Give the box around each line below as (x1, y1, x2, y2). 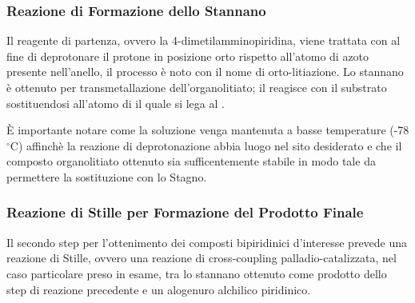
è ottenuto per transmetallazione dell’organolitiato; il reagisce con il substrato (6, 79, 387, 95)
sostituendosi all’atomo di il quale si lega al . (6, 94, 225, 111)
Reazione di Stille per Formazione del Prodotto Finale (6, 202, 364, 222)
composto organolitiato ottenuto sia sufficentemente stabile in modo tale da (6, 153, 376, 169)
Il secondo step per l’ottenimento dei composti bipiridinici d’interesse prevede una (6, 233, 408, 250)
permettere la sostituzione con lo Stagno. (6, 168, 207, 185)
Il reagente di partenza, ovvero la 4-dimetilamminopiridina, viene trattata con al (6, 32, 401, 49)
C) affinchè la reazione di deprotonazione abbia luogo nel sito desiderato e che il (10, 137, 402, 153)
